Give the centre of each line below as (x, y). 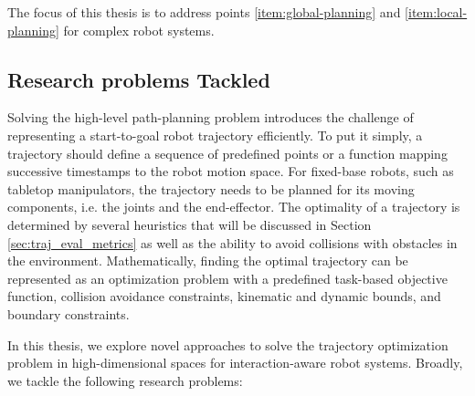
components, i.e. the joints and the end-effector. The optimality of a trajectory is (234, 207)
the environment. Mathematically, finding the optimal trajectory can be (208, 261)
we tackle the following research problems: (125, 380)
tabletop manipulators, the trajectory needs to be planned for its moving (211, 188)
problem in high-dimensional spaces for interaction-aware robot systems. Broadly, (235, 363)
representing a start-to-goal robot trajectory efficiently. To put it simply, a (215, 135)
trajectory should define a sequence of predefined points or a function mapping (227, 153)
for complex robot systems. (139, 30)
